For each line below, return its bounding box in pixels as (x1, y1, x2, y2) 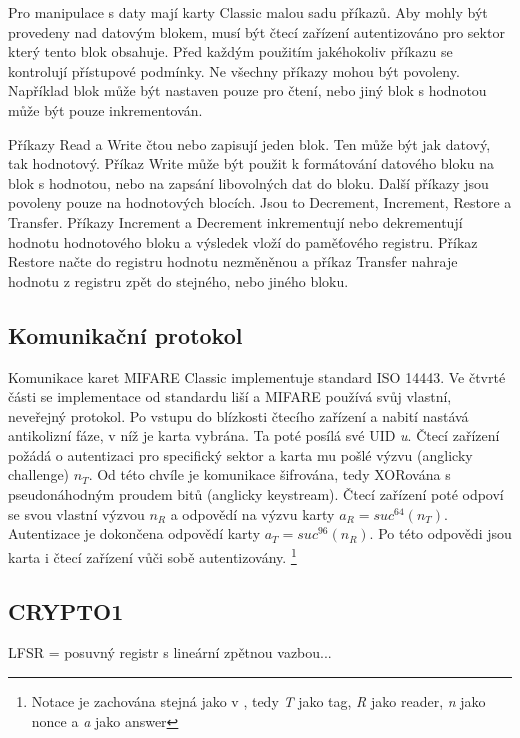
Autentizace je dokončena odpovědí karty (8, 523, 261, 544)
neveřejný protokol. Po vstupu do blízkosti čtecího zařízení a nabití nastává (8, 405, 469, 426)
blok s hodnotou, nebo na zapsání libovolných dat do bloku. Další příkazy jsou (8, 172, 489, 193)
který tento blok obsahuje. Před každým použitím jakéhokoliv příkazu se (8, 41, 453, 62)
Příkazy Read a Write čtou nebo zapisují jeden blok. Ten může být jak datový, (8, 133, 491, 154)
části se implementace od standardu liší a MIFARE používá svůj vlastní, (8, 386, 452, 407)
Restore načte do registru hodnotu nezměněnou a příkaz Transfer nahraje (8, 251, 458, 272)
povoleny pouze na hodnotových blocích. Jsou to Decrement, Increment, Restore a (8, 192, 512, 213)
